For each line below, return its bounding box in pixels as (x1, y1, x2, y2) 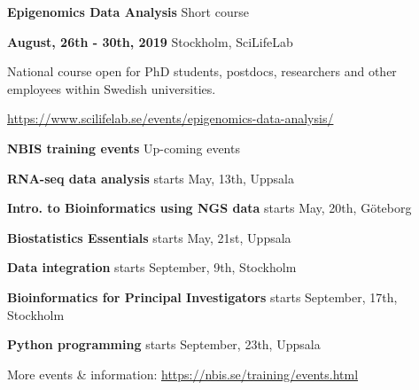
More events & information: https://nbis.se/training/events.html (7, 364, 359, 383)
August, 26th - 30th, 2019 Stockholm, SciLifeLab (7, 32, 293, 51)
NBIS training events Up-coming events (7, 138, 240, 157)
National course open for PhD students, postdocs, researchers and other (7, 62, 397, 81)
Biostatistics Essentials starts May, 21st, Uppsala (7, 228, 291, 246)
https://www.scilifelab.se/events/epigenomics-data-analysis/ (7, 109, 334, 128)
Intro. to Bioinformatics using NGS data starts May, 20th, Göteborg (7, 199, 412, 217)
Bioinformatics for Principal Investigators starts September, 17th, (7, 287, 398, 306)
